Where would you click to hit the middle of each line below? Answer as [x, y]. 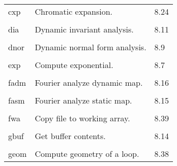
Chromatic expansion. [74, 11]
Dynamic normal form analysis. [91, 47]
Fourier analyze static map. [83, 100]
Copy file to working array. [82, 118]
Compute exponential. [74, 65]
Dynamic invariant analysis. [84, 29]
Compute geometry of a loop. [87, 154]
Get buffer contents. [70, 136]
